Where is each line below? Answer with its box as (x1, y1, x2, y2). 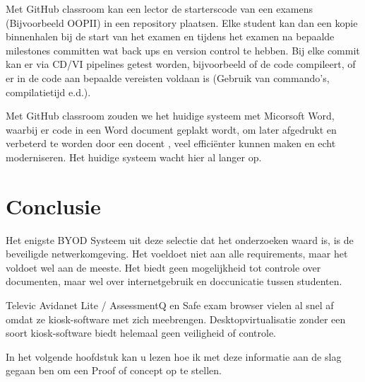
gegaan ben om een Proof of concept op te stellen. (6, 363, 222, 378)
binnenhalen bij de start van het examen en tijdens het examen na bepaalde (6, 29, 335, 44)
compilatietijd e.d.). (6, 84, 91, 99)
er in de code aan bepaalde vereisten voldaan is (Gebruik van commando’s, (6, 70, 330, 85)
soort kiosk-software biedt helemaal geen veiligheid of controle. (6, 325, 276, 340)
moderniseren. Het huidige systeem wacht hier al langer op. (6, 149, 262, 164)
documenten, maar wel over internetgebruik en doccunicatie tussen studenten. (6, 274, 342, 289)
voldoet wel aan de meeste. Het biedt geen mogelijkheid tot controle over (6, 260, 321, 274)
